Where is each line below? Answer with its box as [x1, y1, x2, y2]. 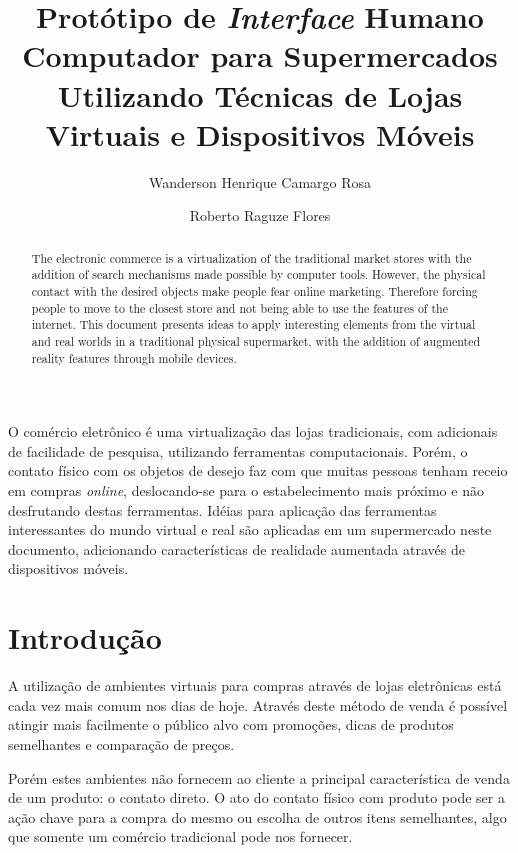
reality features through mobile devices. [31, 349, 237, 366]
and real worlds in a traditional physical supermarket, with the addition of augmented [31, 332, 481, 349]
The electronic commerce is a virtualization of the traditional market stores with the [31, 249, 472, 266]
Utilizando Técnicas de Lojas [57, 74, 463, 115]
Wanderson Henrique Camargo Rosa [148, 171, 372, 192]
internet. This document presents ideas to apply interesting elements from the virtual [31, 316, 476, 333]
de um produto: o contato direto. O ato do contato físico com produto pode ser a [8, 787, 505, 808]
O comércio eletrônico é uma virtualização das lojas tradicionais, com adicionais [8, 421, 498, 442]
